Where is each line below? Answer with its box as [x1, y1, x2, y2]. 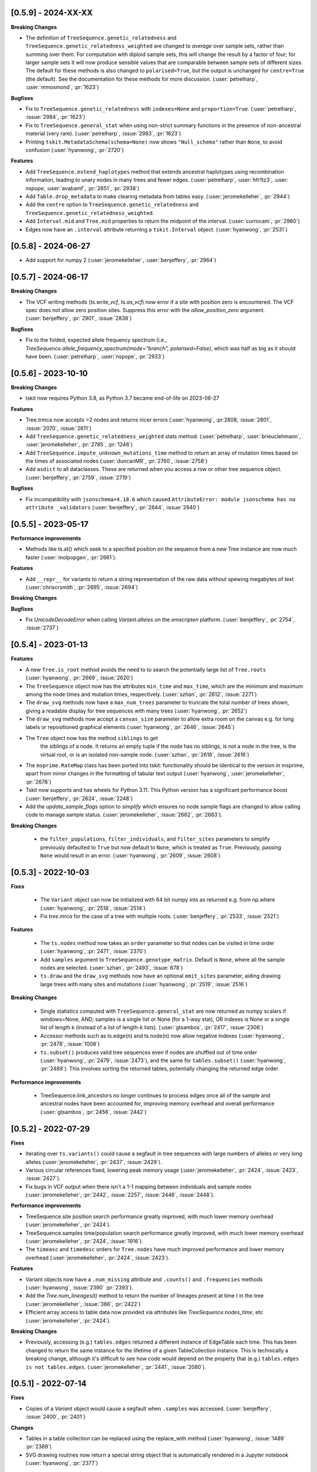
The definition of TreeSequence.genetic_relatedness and [25, 34, 177, 41]
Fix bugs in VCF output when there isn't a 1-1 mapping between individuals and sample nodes [25, 1183, 252, 1190]
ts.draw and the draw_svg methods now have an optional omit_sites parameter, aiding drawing [40, 972, 281, 980]
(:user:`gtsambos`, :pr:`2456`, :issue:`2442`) [40, 1108, 147, 1115]
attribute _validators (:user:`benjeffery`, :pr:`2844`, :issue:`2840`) [25, 504, 200, 511]
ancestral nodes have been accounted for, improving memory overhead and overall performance [40, 1100, 275, 1107]
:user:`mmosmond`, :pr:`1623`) [25, 84, 99, 91]
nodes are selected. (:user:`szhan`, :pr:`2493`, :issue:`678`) [40, 964, 183, 971]
